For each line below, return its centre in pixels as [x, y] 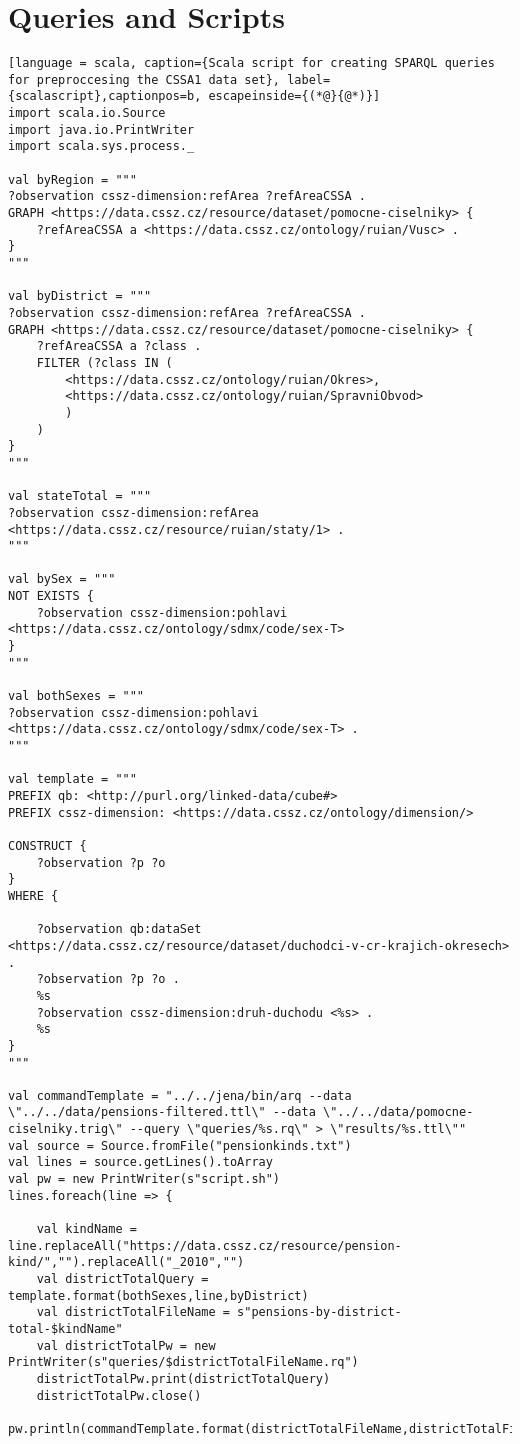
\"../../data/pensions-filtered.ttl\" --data [162, 1112]
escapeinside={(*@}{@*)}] [294, 96]
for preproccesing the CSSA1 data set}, [144, 79]
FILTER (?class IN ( [104, 362]
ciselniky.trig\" [65, 1129]
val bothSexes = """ [76, 696]
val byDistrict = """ [80, 296]
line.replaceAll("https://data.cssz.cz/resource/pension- [205, 1245]
